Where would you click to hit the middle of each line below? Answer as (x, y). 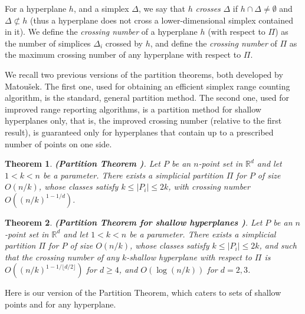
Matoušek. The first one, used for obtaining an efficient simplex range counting (147, 86)
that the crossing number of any (62, 257)
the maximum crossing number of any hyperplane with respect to (123, 54)
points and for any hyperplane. (60, 304)
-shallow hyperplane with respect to (189, 257)
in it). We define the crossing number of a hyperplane (101, 32)
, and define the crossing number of (214, 43)
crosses (208, 8)
